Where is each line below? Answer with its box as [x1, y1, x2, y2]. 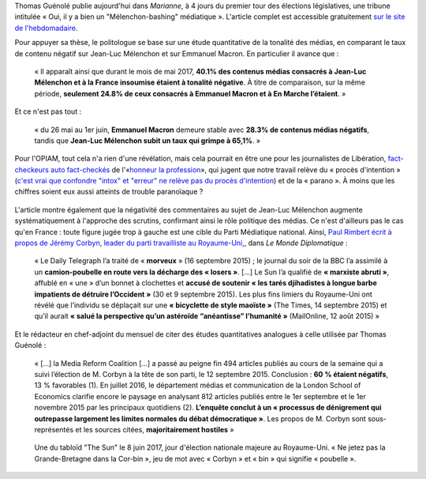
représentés [34, 424, 74, 434]
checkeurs [14, 164, 49, 174]
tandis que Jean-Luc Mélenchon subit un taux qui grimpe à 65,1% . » [34, 135, 260, 145]
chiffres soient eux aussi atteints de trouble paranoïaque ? [14, 187, 204, 197]
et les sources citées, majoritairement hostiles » [75, 424, 234, 434]
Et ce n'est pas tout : [14, 107, 82, 116]
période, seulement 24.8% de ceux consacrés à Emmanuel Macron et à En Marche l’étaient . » [34, 89, 346, 98]
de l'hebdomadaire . [14, 23, 78, 32]
